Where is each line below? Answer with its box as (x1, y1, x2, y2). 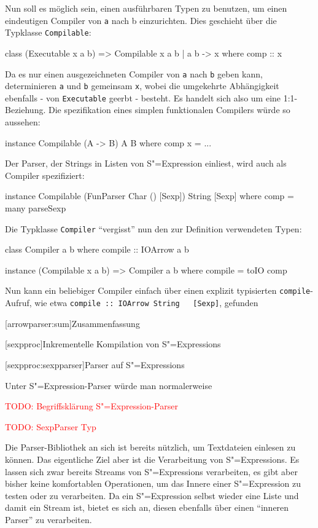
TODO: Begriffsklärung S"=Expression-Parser (5, 400, 178, 412)
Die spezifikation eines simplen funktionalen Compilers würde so (48, 103, 290, 116)
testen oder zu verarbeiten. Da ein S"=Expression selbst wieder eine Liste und (5, 489, 299, 502)
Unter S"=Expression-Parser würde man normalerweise (5, 379, 212, 392)
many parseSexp (5, 202, 66, 215)
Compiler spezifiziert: (5, 168, 85, 181)
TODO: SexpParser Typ (5, 420, 96, 433)
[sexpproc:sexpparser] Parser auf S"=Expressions (5, 358, 185, 371)
